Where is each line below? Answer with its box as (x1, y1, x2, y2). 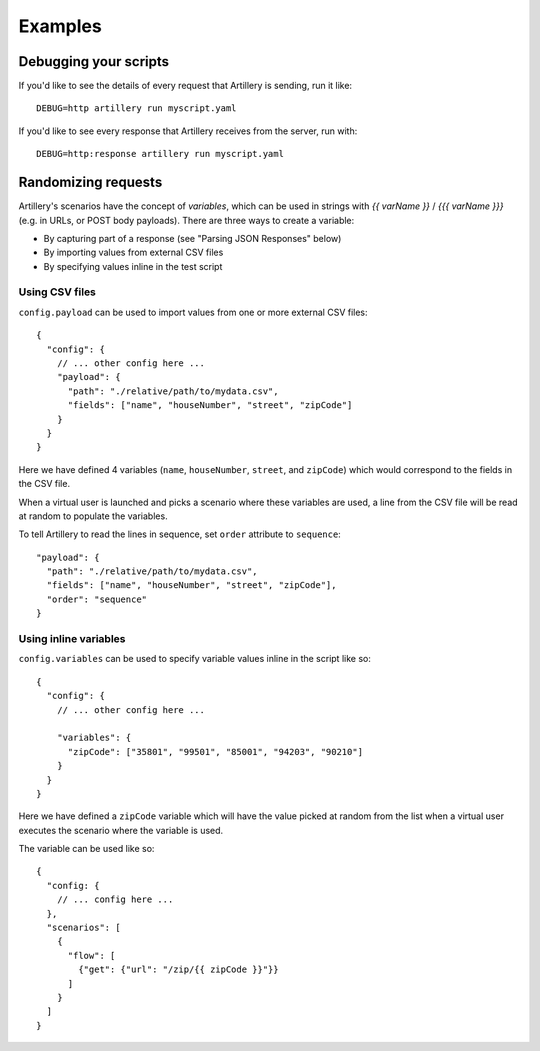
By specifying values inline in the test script (43, 260, 223, 272)
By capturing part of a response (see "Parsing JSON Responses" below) (43, 232, 342, 244)
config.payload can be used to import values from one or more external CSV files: (18, 306, 369, 318)
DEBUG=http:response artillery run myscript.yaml (36, 148, 285, 160)
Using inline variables (18, 632, 126, 646)
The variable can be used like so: (18, 843, 155, 855)
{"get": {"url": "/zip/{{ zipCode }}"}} (78, 964, 279, 975)
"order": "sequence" (46, 593, 148, 605)
